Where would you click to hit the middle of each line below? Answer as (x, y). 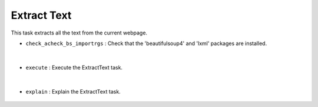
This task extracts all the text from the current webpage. (79, 33)
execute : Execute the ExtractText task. (74, 67)
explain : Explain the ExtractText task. (73, 91)
